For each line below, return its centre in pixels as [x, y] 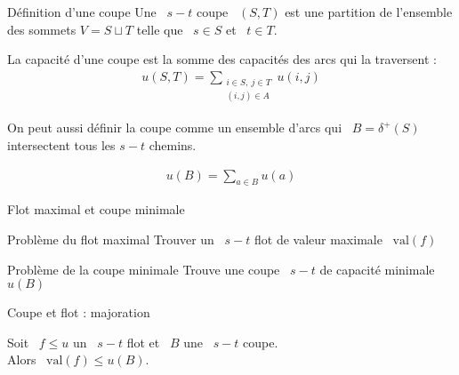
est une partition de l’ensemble [369, 12]
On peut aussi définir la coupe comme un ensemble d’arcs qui [175, 128]
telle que [160, 29]
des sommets [42, 29]
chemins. [173, 145]
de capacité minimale [377, 269]
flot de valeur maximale [318, 239]
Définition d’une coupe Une [82, 12]
